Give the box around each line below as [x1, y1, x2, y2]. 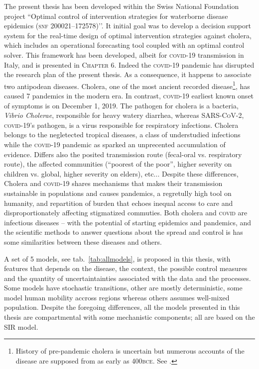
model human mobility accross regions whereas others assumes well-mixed [4, 292, 230, 302]
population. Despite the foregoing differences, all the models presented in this [4, 302, 240, 312]
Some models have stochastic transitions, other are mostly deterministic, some [4, 282, 243, 293]
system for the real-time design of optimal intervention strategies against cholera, [4, 30, 252, 40]
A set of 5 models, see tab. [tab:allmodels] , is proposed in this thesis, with [4, 253, 231, 264]
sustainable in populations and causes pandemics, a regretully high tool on [4, 187, 232, 198]
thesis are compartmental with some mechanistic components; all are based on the [4, 312, 255, 322]
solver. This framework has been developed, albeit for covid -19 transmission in [4, 49, 244, 60]
